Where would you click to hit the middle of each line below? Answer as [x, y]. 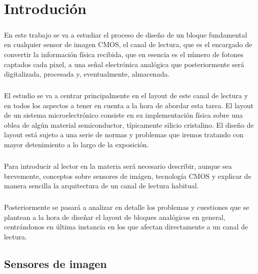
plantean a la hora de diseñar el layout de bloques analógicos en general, [115, 217]
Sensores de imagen [55, 263]
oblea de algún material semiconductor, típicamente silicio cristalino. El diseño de [129, 124]
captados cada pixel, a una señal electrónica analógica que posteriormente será [124, 64]
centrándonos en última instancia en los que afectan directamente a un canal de [126, 227]
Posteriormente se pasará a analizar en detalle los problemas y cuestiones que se [127, 207]
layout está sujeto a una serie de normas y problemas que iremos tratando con [124, 134]
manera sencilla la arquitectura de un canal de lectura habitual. [101, 186]
